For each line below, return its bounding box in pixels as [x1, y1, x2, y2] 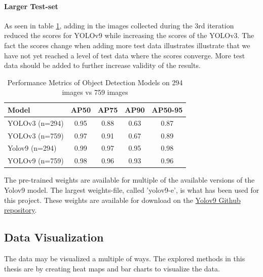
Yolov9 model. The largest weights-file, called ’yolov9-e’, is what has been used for [4, 185, 259, 195]
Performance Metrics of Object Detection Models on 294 [7, 77, 183, 87]
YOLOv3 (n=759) [8, 130, 64, 141]
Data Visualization [4, 229, 104, 245]
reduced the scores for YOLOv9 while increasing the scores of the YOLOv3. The [4, 30, 254, 41]
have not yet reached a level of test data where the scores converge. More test [4, 50, 245, 60]
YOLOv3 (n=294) [8, 117, 64, 128]
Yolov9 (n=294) [8, 143, 57, 153]
